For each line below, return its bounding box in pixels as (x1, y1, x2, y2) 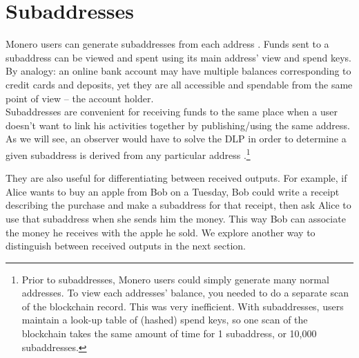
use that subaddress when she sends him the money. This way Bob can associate (6, 211, 346, 225)
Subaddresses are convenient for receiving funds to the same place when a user (6, 104, 338, 119)
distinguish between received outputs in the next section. (6, 238, 246, 253)
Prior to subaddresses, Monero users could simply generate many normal (21, 272, 329, 286)
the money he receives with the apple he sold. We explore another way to (6, 225, 316, 239)
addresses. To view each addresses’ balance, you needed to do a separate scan (21, 285, 349, 300)
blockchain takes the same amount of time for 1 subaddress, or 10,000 (21, 326, 317, 341)
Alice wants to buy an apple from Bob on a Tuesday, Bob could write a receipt (6, 184, 340, 198)
